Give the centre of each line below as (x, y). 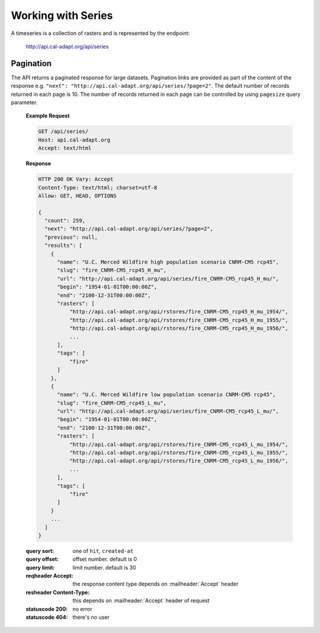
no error (82, 609)
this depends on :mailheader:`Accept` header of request (141, 600)
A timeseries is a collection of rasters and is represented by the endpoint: (100, 33)
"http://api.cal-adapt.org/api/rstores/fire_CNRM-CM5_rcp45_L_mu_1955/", (179, 453)
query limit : (40, 567)
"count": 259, (65, 221)
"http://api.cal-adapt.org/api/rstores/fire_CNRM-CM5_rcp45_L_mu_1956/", (179, 461)
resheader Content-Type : (58, 592)
